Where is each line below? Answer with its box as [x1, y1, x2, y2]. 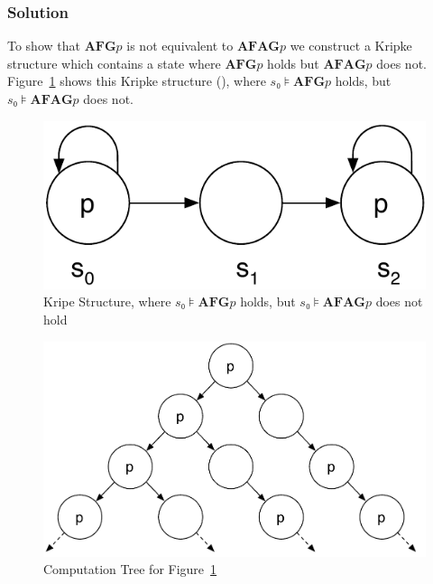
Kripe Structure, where [43, 292, 171, 311]
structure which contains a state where [7, 53, 221, 72]
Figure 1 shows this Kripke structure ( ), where [7, 71, 266, 90]
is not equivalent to [126, 36, 234, 55]
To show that [7, 36, 80, 55]
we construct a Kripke [290, 36, 412, 55]
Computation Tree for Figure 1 [43, 560, 217, 579]
